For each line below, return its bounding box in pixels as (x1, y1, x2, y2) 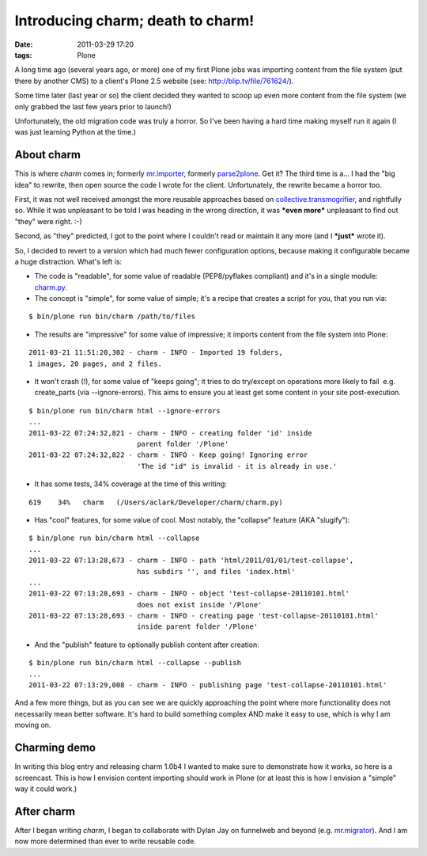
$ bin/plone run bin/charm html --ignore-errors (28, 406, 221, 415)
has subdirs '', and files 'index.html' (137, 567, 296, 576)
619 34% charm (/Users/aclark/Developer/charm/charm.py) (28, 497, 284, 507)
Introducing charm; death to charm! (14, 12, 255, 29)
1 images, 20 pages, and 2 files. (28, 359, 162, 368)
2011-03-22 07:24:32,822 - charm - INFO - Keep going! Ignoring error (28, 451, 308, 459)
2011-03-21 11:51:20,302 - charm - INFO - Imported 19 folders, (28, 348, 284, 357)
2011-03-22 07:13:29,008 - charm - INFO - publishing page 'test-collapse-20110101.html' (28, 681, 387, 690)
